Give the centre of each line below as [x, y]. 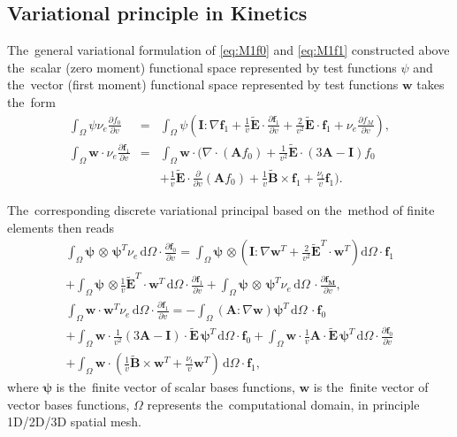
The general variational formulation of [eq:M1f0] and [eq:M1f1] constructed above [228, 50]
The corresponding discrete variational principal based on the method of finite [221, 210]
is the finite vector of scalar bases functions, [175, 387]
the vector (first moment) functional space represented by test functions [203, 84]
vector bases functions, [69, 404]
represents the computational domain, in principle [283, 404]
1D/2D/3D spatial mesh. [75, 422]
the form [31, 101]
